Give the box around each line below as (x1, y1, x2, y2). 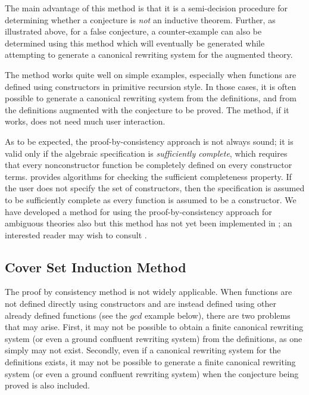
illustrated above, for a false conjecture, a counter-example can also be (5, 25, 262, 38)
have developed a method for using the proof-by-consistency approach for (5, 205, 272, 217)
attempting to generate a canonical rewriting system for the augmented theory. (5, 48, 293, 61)
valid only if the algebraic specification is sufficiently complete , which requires (5, 147, 288, 159)
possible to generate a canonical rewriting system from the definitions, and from (5, 92, 296, 104)
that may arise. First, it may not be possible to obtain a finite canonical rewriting (5, 321, 304, 333)
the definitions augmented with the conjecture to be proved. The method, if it (5, 103, 289, 116)
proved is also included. (5, 379, 90, 391)
